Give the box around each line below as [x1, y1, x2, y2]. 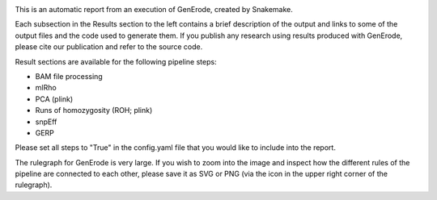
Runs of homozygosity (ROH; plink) [35, 106, 153, 115]
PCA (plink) [35, 94, 74, 104]
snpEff [35, 117, 57, 127]
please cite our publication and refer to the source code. [15, 42, 203, 52]
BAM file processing [35, 71, 103, 81]
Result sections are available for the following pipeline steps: [15, 56, 218, 66]
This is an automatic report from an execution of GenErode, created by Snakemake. [15, 5, 293, 14]
